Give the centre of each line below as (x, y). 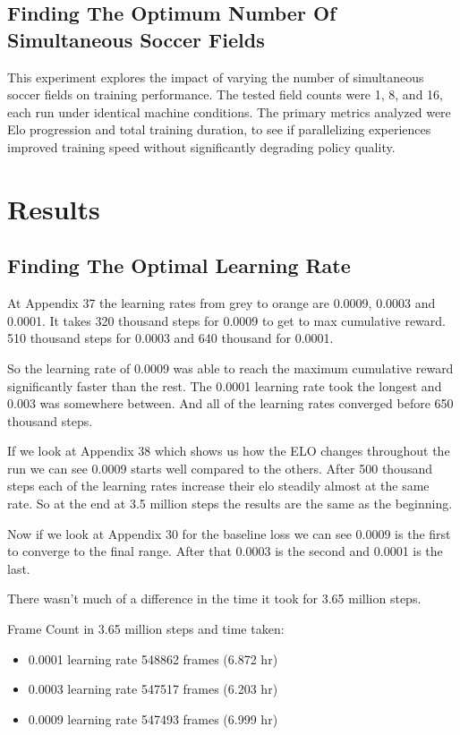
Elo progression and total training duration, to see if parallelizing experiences (219, 129)
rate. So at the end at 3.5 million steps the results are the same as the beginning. (230, 504)
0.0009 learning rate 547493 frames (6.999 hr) (153, 718)
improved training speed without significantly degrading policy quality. (201, 146)
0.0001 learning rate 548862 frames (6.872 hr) (153, 658)
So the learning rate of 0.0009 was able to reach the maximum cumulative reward (230, 367)
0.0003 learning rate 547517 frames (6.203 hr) (153, 689)
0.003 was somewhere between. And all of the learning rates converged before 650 (230, 403)
